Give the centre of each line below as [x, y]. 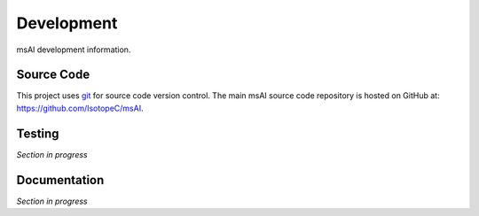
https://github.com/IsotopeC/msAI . [80, 108]
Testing [38, 133]
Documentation [60, 180]
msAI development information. [74, 50]
